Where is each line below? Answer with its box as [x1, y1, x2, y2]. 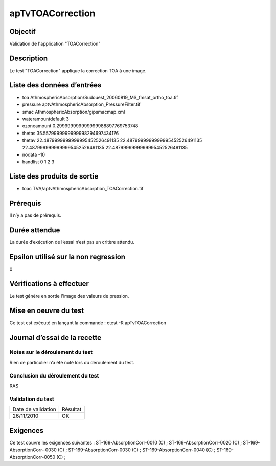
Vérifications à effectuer [9, 279, 89, 288]
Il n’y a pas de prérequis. [9, 212, 61, 218]
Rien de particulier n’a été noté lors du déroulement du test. [9, 359, 135, 365]
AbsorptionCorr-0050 [9, 454, 56, 460]
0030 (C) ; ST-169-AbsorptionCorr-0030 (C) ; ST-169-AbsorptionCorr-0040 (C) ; [45, 447, 216, 453]
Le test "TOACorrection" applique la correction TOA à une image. [9, 67, 147, 74]
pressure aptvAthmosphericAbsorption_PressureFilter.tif [22, 101, 141, 107]
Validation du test [9, 395, 55, 403]
